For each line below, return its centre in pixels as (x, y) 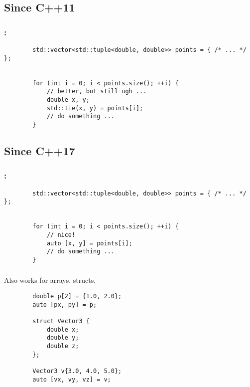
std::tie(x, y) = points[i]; (95, 108)
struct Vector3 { (61, 321)
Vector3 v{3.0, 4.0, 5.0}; (77, 371)
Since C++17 (40, 150)
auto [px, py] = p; (65, 304)
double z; (63, 346)
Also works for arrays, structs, (50, 280)
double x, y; (68, 99)
